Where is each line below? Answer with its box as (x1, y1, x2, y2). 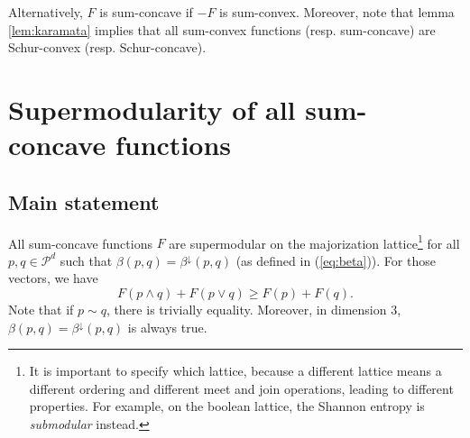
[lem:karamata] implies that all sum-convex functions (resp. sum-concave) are (8, 20, 436, 39)
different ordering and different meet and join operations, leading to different (29, 379, 454, 397)
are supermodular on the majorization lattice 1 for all (169, 231, 460, 252)
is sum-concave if (99, 3, 193, 21)
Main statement (8, 187, 160, 215)
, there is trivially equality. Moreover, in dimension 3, (106, 299, 401, 318)
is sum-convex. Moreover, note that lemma (219, 3, 455, 21)
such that (60, 251, 113, 269)
